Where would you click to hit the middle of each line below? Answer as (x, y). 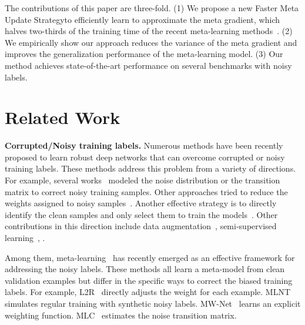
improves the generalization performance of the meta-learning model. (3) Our (144, 54)
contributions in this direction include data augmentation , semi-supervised (141, 226)
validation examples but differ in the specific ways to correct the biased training (149, 280)
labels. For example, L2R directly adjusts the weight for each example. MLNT (148, 292)
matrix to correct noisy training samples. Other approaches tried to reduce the (146, 191)
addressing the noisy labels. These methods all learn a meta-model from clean (145, 269)
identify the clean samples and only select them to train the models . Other (141, 214)
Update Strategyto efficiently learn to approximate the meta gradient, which (142, 19)
